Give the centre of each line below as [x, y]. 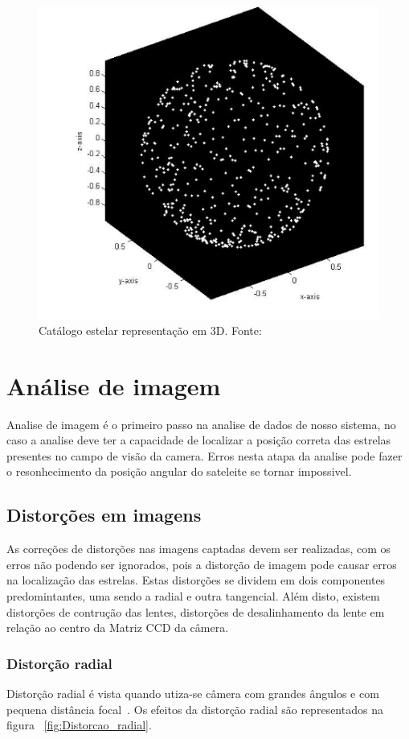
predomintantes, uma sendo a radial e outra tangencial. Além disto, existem [193, 595]
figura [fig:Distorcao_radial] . [79, 725]
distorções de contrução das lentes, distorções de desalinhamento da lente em [196, 611]
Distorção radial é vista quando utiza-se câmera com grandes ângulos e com [193, 693]
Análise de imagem [114, 385]
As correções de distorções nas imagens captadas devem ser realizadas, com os [199, 549]
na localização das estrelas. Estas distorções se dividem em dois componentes [196, 580]
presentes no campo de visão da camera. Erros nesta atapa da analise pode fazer [204, 455]
